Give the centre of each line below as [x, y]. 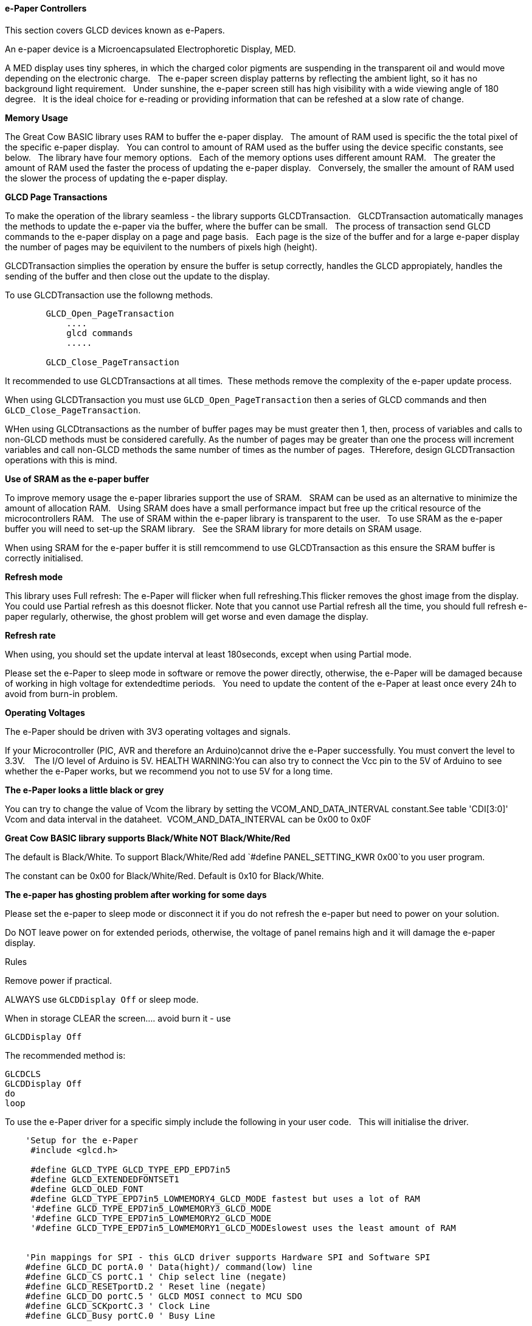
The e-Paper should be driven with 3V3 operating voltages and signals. [148, 731]
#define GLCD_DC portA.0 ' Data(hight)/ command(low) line [169, 1267]
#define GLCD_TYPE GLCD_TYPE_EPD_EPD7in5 [130, 1169]
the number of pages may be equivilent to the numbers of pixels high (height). [161, 247]
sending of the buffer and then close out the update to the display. [137, 276]
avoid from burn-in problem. [61, 693]
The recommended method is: [65, 1055]
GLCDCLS [23, 1074]
